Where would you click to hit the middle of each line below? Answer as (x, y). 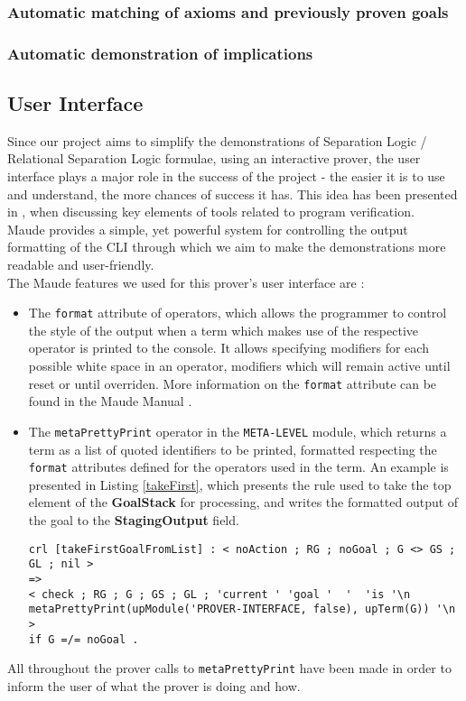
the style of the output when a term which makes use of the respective (224, 330)
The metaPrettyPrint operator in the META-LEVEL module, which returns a (238, 431)
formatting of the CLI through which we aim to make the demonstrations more (227, 247)
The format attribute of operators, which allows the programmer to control (238, 313)
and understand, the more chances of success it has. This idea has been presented (233, 194)
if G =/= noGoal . (84, 639)
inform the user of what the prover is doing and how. (154, 685)
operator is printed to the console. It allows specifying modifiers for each (228, 348)
